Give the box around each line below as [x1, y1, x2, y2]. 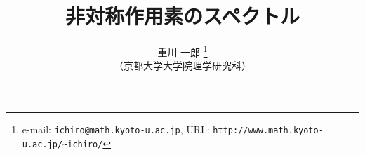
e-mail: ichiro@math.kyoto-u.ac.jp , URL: [22, 121, 210, 136]
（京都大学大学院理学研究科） [114, 58, 251, 73]
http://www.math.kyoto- [213, 125, 324, 135]
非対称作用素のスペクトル [65, 1, 300, 30]
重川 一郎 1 [157, 43, 208, 59]
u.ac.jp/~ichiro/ [22, 139, 103, 149]
